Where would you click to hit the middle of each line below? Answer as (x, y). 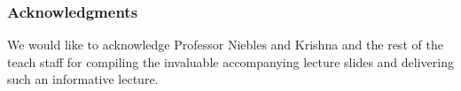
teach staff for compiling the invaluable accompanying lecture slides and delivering (230, 61)
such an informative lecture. (83, 79)
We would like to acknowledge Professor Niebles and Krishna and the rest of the (225, 45)
